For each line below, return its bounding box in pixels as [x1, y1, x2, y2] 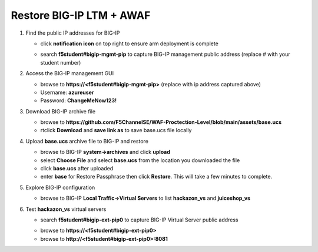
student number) [40, 59, 81, 66]
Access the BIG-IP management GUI [25, 70, 114, 77]
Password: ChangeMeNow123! [40, 97, 117, 104]
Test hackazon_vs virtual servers [25, 206, 107, 213]
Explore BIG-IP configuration [25, 184, 95, 191]
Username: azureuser [40, 89, 94, 96]
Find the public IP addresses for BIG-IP [25, 29, 120, 36]
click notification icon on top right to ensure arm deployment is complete [40, 40, 219, 47]
